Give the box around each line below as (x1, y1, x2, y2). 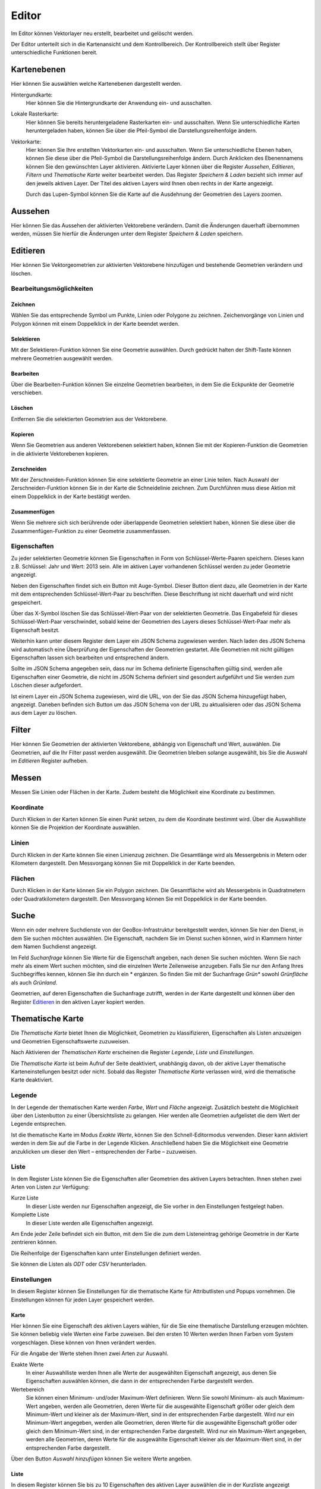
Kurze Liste (11, 1194, 39, 1201)
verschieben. (11, 389, 43, 396)
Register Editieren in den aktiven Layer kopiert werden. (11, 998, 145, 1005)
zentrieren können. (11, 1239, 58, 1246)
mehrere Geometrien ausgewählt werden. (11, 354, 113, 362)
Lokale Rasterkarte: (11, 110, 59, 117)
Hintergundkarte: (11, 91, 53, 98)
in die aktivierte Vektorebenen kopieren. (11, 450, 109, 457)
